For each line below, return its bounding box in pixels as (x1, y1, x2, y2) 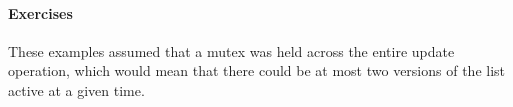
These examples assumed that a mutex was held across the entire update (8, 40, 455, 61)
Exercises (8, 2, 73, 23)
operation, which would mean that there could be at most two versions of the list (8, 60, 506, 81)
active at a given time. (8, 79, 145, 100)
